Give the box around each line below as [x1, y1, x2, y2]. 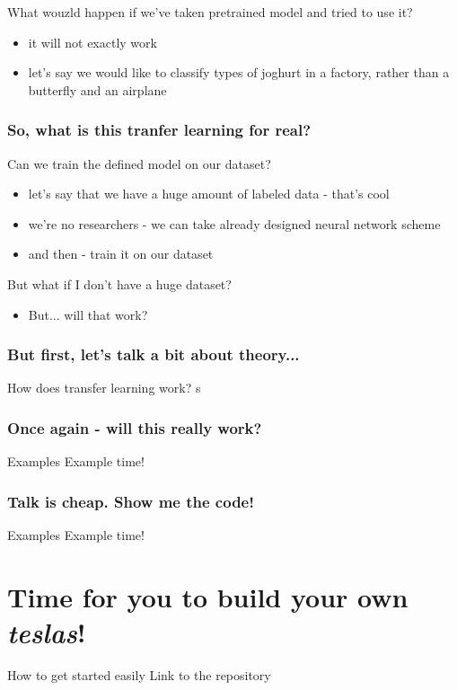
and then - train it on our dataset [28, 244, 214, 263]
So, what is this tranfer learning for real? [7, 119, 312, 141]
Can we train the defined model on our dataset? [7, 154, 271, 172]
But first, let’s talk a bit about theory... [7, 343, 300, 366]
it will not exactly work [28, 32, 157, 51]
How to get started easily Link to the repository [7, 665, 271, 684]
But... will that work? [28, 305, 148, 323]
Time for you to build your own [7, 578, 409, 615]
